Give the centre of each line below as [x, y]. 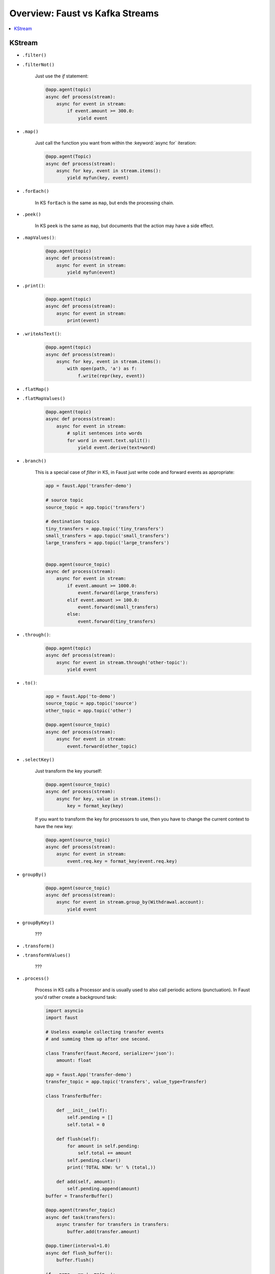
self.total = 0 [86, 1124]
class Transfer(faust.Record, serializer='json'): [110, 1053]
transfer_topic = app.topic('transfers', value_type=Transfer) [126, 1082]
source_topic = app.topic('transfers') [95, 507]
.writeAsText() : [42, 334]
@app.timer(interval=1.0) [78, 1246]
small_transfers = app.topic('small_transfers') [107, 536]
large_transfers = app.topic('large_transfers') [107, 543]
